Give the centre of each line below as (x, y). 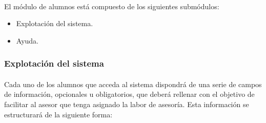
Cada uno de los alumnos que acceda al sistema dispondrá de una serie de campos (133, 84)
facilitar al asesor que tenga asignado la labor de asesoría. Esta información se (127, 104)
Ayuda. (27, 40)
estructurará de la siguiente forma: (58, 114)
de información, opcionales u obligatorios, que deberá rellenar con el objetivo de (129, 94)
